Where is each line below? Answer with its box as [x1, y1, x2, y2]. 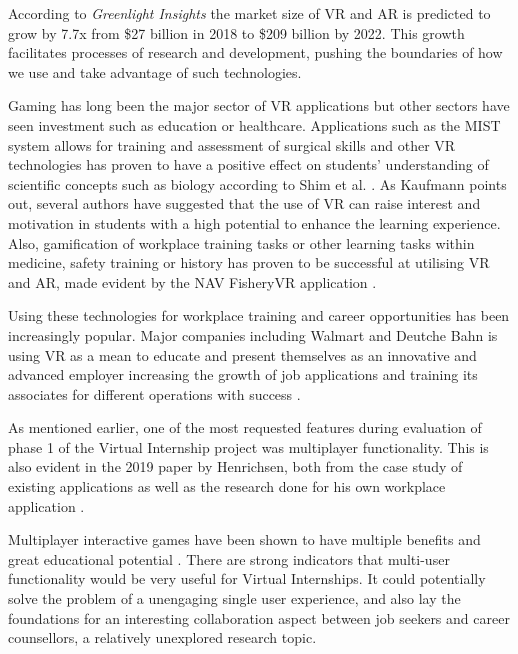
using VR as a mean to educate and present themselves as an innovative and [8, 344, 477, 365]
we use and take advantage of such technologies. [8, 61, 302, 82]
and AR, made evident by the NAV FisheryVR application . [8, 271, 377, 292]
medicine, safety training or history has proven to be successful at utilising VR [8, 252, 490, 273]
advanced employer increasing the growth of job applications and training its [8, 364, 478, 385]
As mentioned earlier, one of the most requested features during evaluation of [8, 417, 482, 438]
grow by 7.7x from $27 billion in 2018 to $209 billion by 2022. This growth [8, 22, 465, 43]
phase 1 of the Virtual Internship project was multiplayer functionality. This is [8, 436, 489, 457]
